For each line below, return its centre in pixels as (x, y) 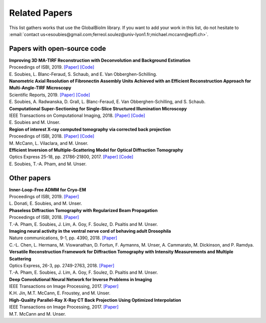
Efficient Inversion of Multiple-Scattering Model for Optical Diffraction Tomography (96, 150)
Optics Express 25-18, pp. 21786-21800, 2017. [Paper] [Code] (71, 157)
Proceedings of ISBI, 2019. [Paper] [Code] (52, 67)
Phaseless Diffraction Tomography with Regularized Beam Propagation (83, 210)
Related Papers (41, 13)
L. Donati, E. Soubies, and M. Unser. (46, 203)
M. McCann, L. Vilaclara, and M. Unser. (49, 143)
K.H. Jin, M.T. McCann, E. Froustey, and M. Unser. (60, 293)
